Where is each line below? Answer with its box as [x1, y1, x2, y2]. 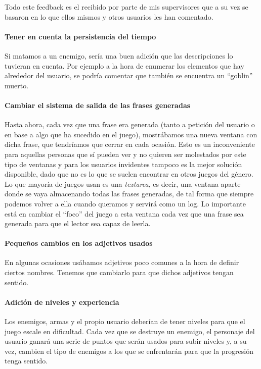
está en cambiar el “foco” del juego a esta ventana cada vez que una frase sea [5, 208, 244, 219]
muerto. [5, 80, 29, 90]
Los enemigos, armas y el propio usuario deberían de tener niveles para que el [5, 316, 245, 327]
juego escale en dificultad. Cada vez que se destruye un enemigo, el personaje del [5, 326, 255, 336]
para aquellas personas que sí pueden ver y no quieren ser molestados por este [5, 148, 246, 159]
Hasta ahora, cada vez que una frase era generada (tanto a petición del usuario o [5, 119, 255, 130]
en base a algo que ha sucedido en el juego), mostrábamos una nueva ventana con [5, 129, 257, 139]
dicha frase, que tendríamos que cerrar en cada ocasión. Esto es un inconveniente [5, 139, 255, 149]
